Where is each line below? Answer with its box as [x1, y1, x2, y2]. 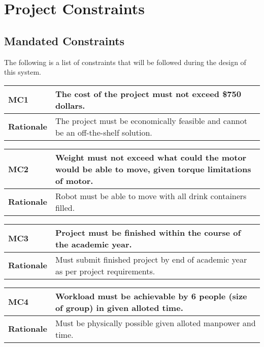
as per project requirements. [55, 265, 155, 277]
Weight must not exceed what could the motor [55, 151, 247, 163]
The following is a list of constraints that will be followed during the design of [4, 56, 246, 67]
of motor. [55, 174, 93, 186]
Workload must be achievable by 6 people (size [55, 290, 247, 302]
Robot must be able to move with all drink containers [55, 190, 247, 202]
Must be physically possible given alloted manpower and [55, 317, 256, 329]
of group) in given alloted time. [55, 301, 183, 313]
